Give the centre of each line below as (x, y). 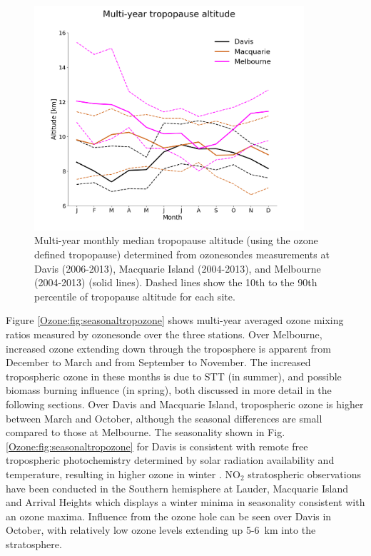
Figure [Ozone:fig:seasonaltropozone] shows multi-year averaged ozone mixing (175, 320)
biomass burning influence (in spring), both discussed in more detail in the (169, 390)
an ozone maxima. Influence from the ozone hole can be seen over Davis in (169, 516)
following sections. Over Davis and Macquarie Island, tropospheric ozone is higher (185, 404)
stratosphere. (34, 544)
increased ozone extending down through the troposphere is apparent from (168, 348)
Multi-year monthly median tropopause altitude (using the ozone (176, 240)
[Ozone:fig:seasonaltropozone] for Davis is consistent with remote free (157, 446)
